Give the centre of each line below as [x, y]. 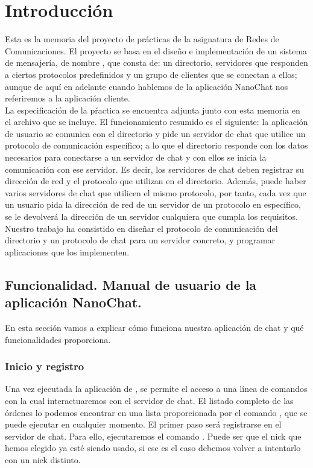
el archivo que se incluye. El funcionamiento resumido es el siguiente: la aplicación [156, 122]
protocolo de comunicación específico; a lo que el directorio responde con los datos [156, 145]
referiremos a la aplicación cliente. [68, 98]
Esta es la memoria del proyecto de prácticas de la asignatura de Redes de [142, 39]
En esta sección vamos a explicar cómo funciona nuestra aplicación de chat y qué [154, 327]
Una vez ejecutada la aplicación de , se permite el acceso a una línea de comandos [156, 389]
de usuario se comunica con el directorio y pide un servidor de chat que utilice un [155, 133]
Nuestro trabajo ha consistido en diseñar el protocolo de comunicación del [141, 228]
